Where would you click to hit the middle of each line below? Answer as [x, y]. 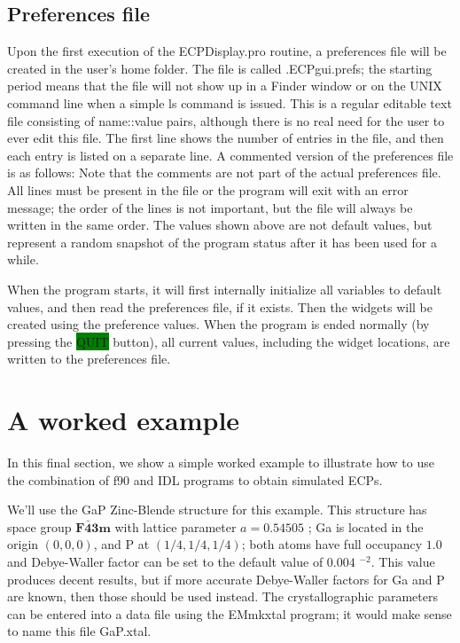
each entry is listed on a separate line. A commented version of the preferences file [230, 155]
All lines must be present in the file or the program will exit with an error [208, 189]
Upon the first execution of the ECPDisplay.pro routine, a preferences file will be [227, 51]
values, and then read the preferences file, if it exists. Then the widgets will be [220, 306]
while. [23, 259]
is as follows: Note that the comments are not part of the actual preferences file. [224, 173]
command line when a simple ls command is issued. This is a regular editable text [230, 102]
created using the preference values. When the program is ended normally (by [218, 324]
